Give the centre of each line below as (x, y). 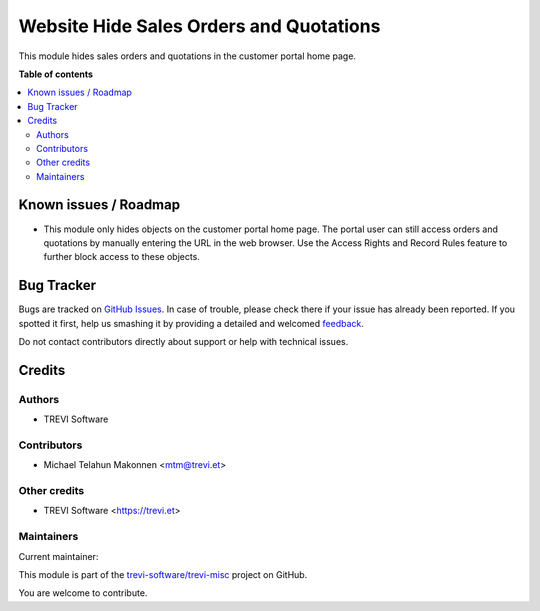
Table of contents (56, 74)
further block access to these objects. (121, 257)
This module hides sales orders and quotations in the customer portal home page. (187, 56)
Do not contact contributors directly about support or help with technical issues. (183, 342)
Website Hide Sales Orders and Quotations (199, 26)
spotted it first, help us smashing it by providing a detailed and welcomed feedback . (191, 323)
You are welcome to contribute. (83, 593)
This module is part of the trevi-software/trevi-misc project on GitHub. (163, 575)
